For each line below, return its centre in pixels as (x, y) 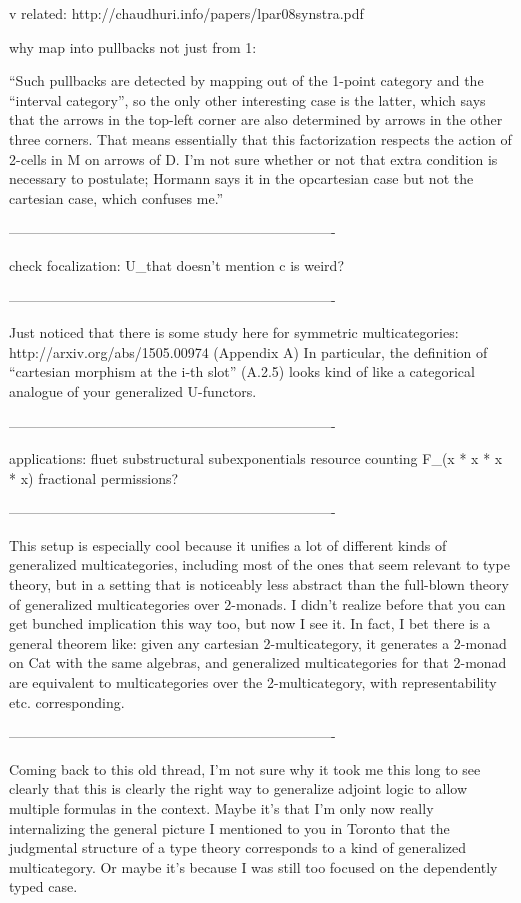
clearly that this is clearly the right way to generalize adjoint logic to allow (238, 788)
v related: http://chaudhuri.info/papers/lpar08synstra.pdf (186, 13)
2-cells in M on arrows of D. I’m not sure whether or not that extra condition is (253, 158)
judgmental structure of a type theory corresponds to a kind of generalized (238, 847)
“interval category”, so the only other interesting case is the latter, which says (247, 99)
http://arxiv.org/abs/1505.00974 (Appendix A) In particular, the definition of (248, 351)
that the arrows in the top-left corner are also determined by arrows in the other (256, 119)
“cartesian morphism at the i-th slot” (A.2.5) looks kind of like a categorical (242, 371)
